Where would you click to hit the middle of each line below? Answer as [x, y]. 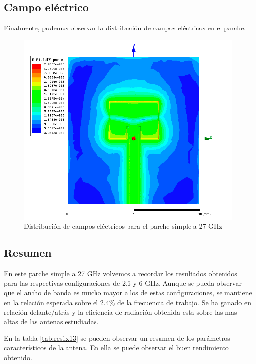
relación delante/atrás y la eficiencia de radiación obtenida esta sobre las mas [121, 312]
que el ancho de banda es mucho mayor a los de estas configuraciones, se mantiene [128, 293]
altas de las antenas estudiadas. [51, 322]
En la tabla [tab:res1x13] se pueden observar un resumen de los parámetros [117, 338]
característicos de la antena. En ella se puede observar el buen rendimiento [116, 348]
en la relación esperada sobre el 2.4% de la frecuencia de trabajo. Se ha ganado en [128, 302]
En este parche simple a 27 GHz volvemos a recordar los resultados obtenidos [121, 273]
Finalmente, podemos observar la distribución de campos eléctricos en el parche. [125, 28]
